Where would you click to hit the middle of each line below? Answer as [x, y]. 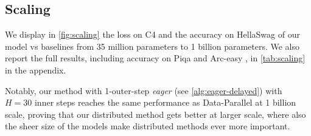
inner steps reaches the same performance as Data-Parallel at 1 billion [165, 102]
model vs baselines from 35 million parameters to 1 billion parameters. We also [152, 46]
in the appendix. [36, 70]
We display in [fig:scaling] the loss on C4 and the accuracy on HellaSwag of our [152, 34]
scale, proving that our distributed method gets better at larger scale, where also [155, 114]
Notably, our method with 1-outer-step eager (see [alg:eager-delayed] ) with [144, 90]
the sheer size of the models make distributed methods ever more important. [148, 126]
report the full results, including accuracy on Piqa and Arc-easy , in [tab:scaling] [155, 58]
